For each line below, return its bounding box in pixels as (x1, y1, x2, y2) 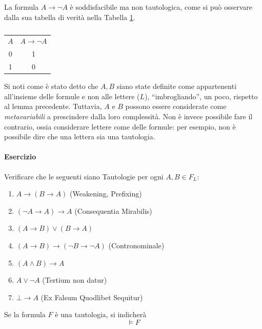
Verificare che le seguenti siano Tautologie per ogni (4, 171, 164, 181)
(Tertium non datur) (42, 275, 107, 285)
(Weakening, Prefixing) (70, 188, 142, 199)
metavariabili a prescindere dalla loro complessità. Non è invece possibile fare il (4, 111, 253, 121)
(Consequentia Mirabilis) (74, 205, 152, 216)
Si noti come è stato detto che (4, 81, 98, 92)
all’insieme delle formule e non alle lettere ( (4, 90, 140, 101)
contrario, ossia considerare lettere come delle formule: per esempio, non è (4, 121, 236, 132)
